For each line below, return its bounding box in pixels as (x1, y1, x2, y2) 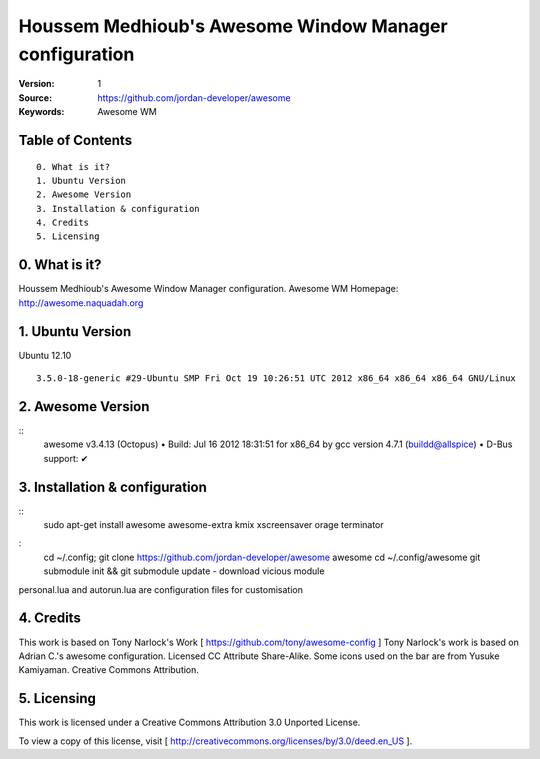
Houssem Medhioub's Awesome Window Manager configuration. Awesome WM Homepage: (18, 283, 399, 295)
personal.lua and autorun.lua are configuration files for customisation (18, 583, 304, 595)
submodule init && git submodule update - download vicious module (43, 565, 325, 577)
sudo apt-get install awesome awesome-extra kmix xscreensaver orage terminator (43, 519, 384, 531)
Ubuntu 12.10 (18, 349, 72, 361)
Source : (18, 91, 53, 104)
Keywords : (18, 106, 65, 118)
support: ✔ (43, 452, 89, 464)
